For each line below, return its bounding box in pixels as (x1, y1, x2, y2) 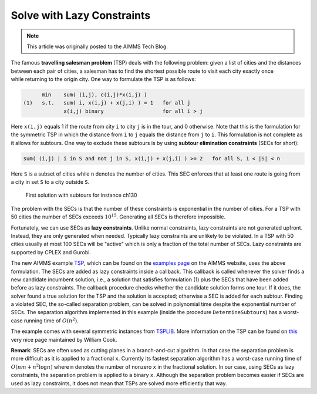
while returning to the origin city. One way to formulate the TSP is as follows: (11, 76, 196, 83)
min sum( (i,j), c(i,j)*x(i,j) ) (42, 92, 147, 98)
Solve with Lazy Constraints (11, 9, 151, 22)
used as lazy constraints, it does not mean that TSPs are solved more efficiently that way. (11, 379, 227, 387)
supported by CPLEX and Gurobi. (11, 248, 91, 255)
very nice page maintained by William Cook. (11, 336, 117, 343)
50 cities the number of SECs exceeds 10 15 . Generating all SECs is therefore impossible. (11, 213, 226, 220)
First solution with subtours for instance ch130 (25, 191, 137, 199)
